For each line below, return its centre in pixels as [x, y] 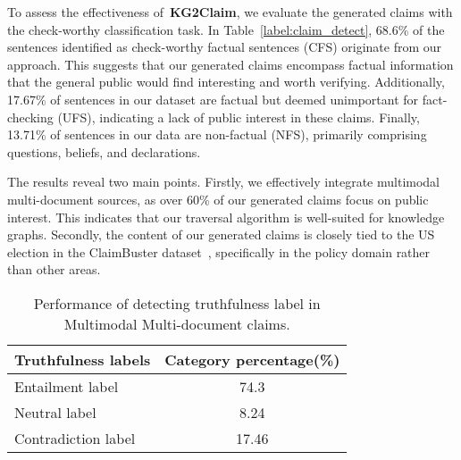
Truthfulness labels [83, 359]
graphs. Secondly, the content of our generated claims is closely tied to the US [221, 234]
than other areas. [54, 269]
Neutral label [55, 412]
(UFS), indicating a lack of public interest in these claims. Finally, [239, 117]
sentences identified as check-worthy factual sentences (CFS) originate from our [225, 47]
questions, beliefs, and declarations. [104, 151]
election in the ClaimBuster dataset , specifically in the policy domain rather [219, 251]
